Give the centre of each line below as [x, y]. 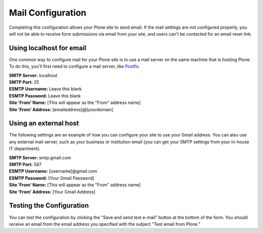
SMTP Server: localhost [33, 75]
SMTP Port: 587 [25, 165]
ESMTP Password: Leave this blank [45, 96]
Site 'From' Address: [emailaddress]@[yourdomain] [61, 109]
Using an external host [44, 124]
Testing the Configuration [49, 205]
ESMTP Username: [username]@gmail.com [53, 171]
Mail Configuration [48, 13]
